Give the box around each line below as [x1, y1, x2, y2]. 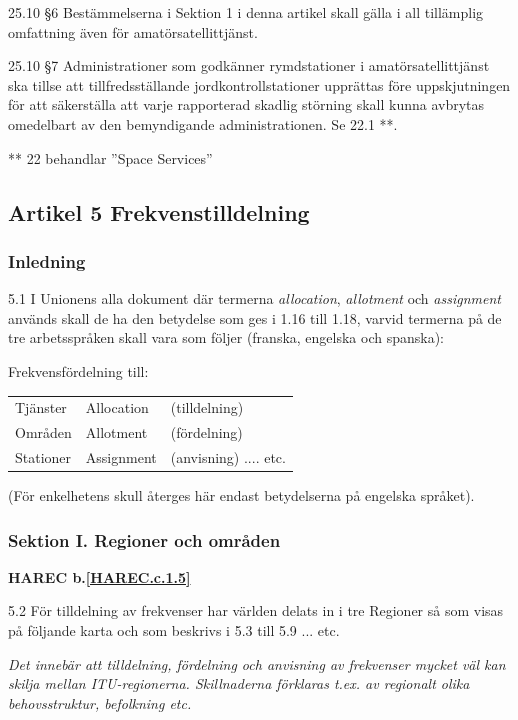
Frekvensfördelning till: [8, 360, 149, 381]
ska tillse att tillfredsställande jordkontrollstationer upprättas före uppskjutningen [8, 74, 511, 95]
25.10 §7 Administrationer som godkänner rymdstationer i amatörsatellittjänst [8, 55, 490, 76]
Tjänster [15, 397, 67, 418]
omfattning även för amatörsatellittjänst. [8, 21, 258, 42]
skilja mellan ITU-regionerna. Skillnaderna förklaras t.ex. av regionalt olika [8, 673, 470, 694]
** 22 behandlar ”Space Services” [8, 147, 213, 168]
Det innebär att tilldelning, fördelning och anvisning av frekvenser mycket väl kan [8, 653, 506, 674]
